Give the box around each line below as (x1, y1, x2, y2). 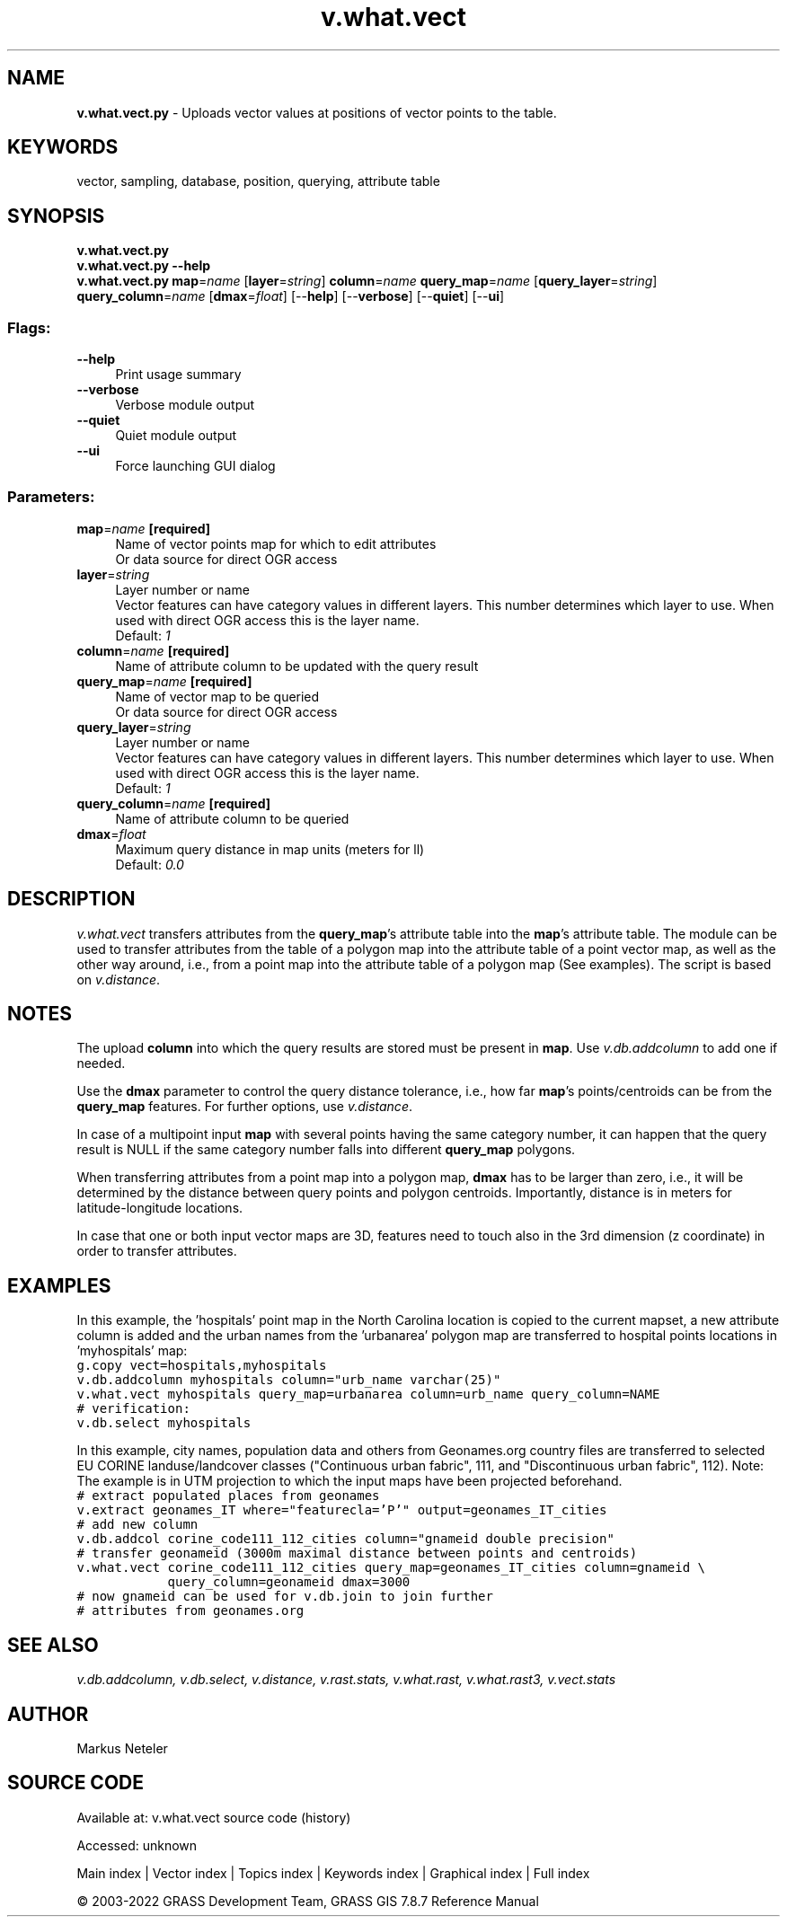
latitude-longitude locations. (76, 1200, 243, 1216)
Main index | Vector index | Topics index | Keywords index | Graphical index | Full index (76, 1865, 590, 1881)
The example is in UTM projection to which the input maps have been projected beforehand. (76, 1473, 623, 1489)
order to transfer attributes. (76, 1243, 237, 1259)
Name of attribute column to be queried (115, 810, 349, 826)
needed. (76, 1055, 126, 1072)
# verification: (76, 1401, 190, 1417)
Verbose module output (115, 397, 255, 413)
